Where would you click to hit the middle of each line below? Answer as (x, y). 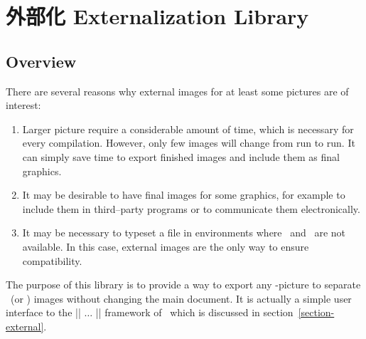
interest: (23, 105)
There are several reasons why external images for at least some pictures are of (177, 91)
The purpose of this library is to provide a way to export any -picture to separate (183, 285)
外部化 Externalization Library (157, 16)
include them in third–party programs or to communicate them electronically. (191, 208)
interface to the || (43, 312)
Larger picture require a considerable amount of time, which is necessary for (188, 129)
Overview (41, 61)
